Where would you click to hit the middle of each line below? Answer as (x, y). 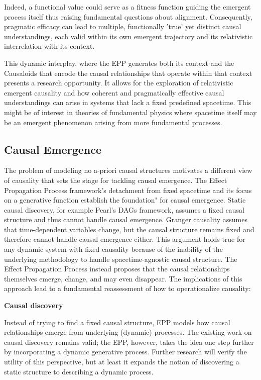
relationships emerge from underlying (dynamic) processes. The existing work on (128, 332)
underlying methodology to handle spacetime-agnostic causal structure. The (121, 259)
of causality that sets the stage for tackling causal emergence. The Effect (116, 180)
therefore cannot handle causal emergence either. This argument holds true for (125, 239)
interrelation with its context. (49, 46)
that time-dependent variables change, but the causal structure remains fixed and (129, 229)
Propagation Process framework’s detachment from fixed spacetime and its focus (128, 190)
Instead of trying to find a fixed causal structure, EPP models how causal (117, 322)
